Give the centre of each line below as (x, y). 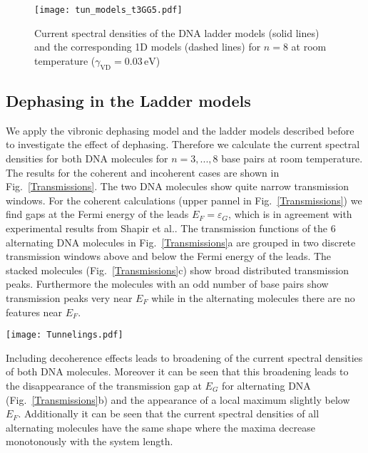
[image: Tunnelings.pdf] (65, 335)
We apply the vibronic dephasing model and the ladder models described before (180, 130)
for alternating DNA (266, 385)
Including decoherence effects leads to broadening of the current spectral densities (184, 357)
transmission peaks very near (69, 297)
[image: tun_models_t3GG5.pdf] (108, 10)
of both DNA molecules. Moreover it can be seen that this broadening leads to (177, 371)
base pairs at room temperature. (292, 158)
